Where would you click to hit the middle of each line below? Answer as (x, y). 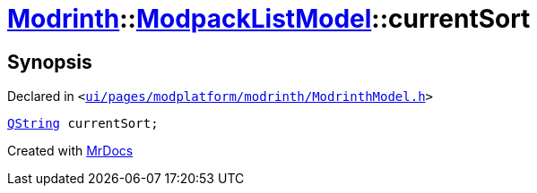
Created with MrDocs (70, 151)
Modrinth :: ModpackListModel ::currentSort (269, 19)
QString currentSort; (83, 124)
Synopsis (50, 62)
